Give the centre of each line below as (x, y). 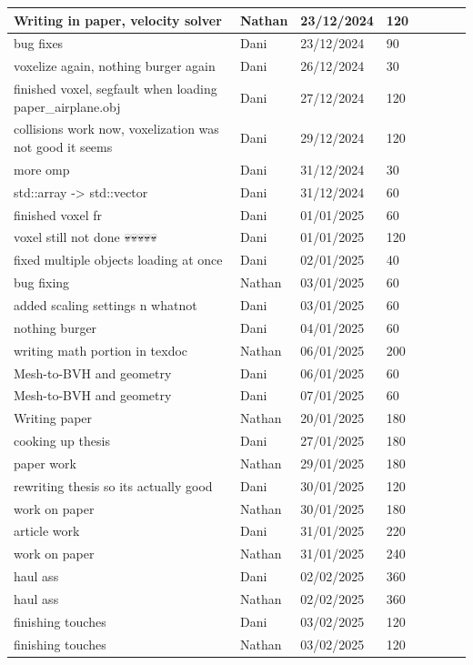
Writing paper (53, 418)
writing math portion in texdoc (101, 350)
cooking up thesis (62, 441)
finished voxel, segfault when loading (116, 89)
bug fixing (42, 282)
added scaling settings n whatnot (106, 304)
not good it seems (63, 147)
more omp (42, 169)
